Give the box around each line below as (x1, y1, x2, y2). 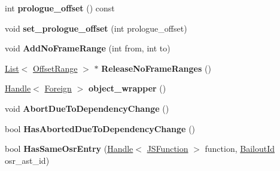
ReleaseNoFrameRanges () (101, 62, 211, 74)
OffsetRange (32, 62, 78, 74)
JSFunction (147, 142, 188, 155)
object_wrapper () (88, 82, 166, 94)
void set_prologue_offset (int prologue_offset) (5, 22, 187, 34)
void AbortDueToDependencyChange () (5, 102, 169, 114)
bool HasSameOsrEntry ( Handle (5, 142, 133, 155)
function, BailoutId (205, 142, 275, 155)
